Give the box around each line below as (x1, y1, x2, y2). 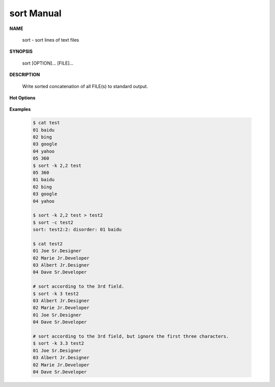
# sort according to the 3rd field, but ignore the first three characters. (33, 333, 229, 339)
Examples (9, 106, 31, 112)
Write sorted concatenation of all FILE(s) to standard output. (22, 83, 148, 89)
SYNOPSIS (9, 48, 33, 54)
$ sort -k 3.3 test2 (33, 341, 84, 346)
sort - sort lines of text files (22, 37, 79, 43)
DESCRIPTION (9, 72, 40, 78)
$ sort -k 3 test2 (33, 290, 79, 296)
